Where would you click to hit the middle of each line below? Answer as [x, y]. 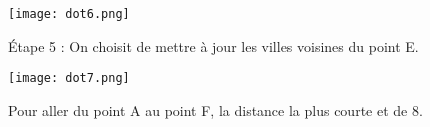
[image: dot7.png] [69, 78]
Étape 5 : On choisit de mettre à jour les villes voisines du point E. [213, 45]
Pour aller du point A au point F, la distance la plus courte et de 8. [215, 109]
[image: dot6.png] [69, 14]
